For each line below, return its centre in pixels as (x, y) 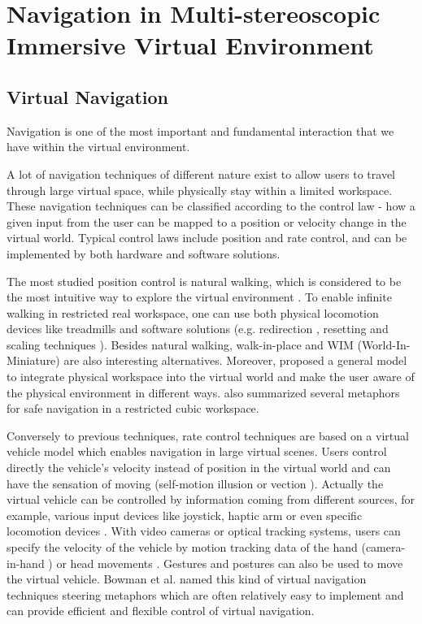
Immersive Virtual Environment (190, 45)
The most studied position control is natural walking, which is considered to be (204, 281)
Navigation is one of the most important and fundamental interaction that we (200, 130)
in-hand (26, 563)
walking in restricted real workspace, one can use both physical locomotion (193, 312)
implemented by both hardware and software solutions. (144, 253)
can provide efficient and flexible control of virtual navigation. (161, 611)
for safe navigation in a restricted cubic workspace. (133, 408)
